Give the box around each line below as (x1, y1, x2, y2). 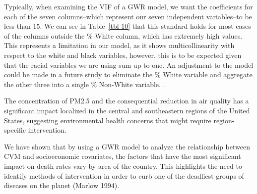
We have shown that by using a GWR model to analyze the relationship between (4, 141, 250, 151)
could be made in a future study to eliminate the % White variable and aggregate (4, 69, 253, 80)
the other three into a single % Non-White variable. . (4, 79, 165, 89)
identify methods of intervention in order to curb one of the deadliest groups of (4, 170, 244, 181)
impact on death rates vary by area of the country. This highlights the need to (4, 160, 242, 171)
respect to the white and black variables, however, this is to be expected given (4, 49, 242, 60)
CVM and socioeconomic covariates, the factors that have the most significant (4, 151, 241, 161)
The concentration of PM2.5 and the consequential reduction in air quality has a (4, 96, 249, 106)
